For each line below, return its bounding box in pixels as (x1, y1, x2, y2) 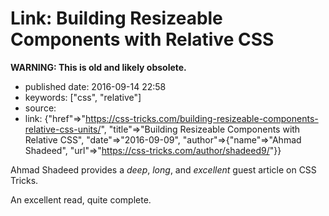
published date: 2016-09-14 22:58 (24, 80, 167, 92)
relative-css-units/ (24, 123, 102, 135)
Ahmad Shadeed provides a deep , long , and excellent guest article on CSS (10, 163, 317, 176)
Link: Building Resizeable (10, 7, 223, 30)
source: (24, 102, 57, 114)
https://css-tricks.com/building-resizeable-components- (85, 112, 319, 124)
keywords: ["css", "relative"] (24, 91, 142, 103)
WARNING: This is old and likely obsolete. (10, 61, 187, 73)
